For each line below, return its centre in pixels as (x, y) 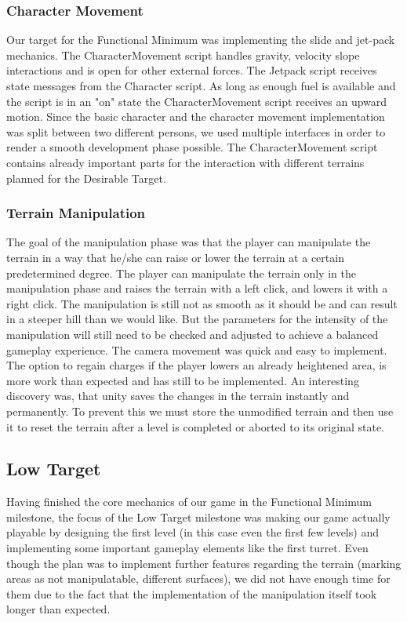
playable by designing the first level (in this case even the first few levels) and (193, 532)
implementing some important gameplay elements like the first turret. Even (187, 548)
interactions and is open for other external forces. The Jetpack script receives (192, 70)
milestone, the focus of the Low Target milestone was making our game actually (198, 517)
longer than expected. (58, 609)
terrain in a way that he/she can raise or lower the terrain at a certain (175, 257)
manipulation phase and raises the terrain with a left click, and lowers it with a (197, 288)
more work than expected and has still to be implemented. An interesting (183, 380)
